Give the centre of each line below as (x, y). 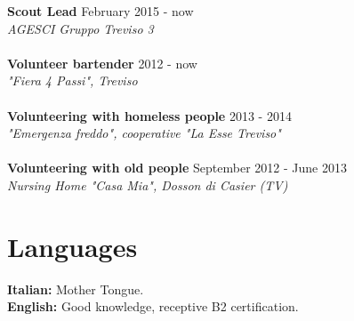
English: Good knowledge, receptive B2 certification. (153, 306)
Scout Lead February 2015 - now (101, 11)
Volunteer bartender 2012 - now (102, 63)
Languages (72, 246)
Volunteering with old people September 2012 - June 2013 (177, 168)
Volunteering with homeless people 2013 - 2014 (149, 115)
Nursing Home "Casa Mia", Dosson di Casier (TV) (148, 185)
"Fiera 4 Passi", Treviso (72, 80)
